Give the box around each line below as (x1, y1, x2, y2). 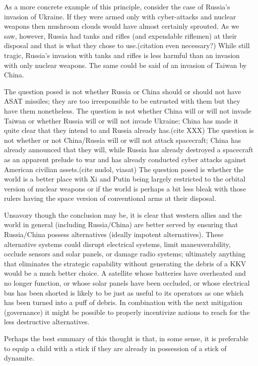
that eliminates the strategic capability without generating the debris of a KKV (4, 258, 247, 268)
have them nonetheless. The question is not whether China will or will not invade (4, 105, 252, 116)
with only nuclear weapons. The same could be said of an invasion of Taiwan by (4, 60, 247, 70)
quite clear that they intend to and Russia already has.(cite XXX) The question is (4, 125, 254, 135)
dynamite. (4, 353, 35, 363)
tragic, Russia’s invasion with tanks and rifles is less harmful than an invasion (4, 50, 240, 60)
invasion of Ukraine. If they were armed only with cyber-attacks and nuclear (4, 11, 236, 21)
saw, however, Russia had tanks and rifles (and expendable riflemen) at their (4, 30, 237, 41)
